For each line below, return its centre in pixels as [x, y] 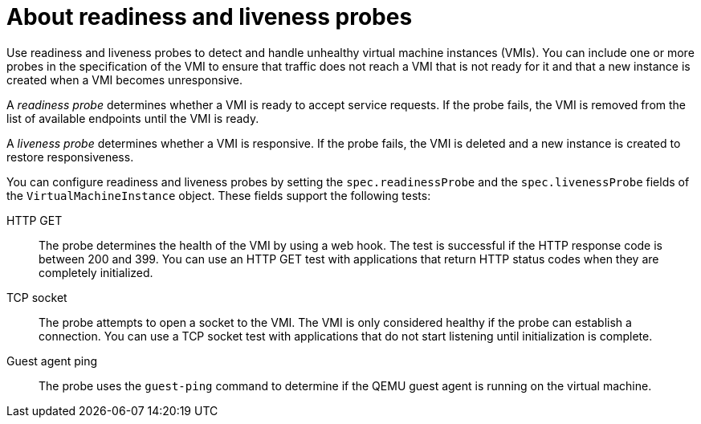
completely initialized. [96, 272]
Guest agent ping [52, 361]
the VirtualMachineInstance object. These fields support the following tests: [219, 195]
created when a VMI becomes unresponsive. [125, 79]
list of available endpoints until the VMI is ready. [133, 118]
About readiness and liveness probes [210, 17]
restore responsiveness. [70, 157]
